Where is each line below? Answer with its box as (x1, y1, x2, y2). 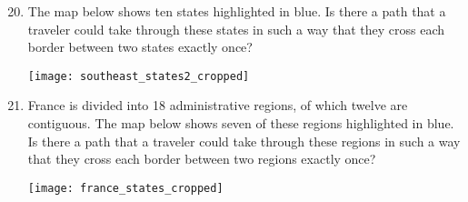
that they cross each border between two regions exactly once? (27, 149, 376, 168)
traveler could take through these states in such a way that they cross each (27, 19, 445, 38)
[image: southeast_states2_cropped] (27, 69, 250, 83)
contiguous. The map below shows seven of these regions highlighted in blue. (27, 114, 454, 133)
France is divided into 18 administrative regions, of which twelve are (27, 96, 408, 115)
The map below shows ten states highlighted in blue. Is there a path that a (27, 2, 446, 20)
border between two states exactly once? (27, 37, 253, 56)
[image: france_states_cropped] (27, 181, 224, 195)
